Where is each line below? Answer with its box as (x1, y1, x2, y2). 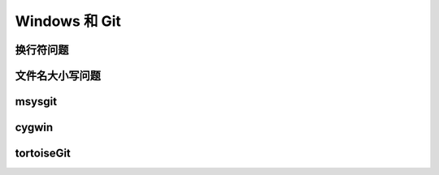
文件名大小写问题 (15, 69, 101, 83)
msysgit (15, 95, 57, 109)
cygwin (15, 121, 54, 134)
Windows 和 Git (15, 12, 122, 30)
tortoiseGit (15, 147, 71, 160)
